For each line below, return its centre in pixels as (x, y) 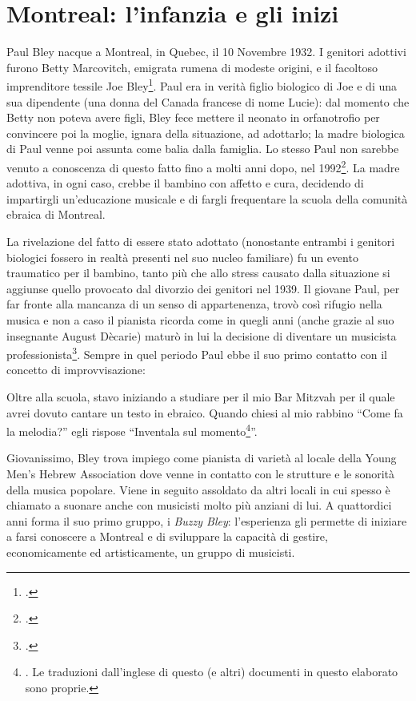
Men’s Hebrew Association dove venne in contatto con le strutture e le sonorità (201, 473)
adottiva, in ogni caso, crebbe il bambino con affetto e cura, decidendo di (185, 183)
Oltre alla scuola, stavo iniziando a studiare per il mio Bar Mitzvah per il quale (201, 396)
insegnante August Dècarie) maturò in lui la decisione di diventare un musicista (202, 335)
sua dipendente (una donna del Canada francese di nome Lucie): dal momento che (208, 101)
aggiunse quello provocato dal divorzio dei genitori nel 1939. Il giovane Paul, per (203, 288)
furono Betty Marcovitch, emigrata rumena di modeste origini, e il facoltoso (192, 67)
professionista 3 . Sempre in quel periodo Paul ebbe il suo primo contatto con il (197, 353)
